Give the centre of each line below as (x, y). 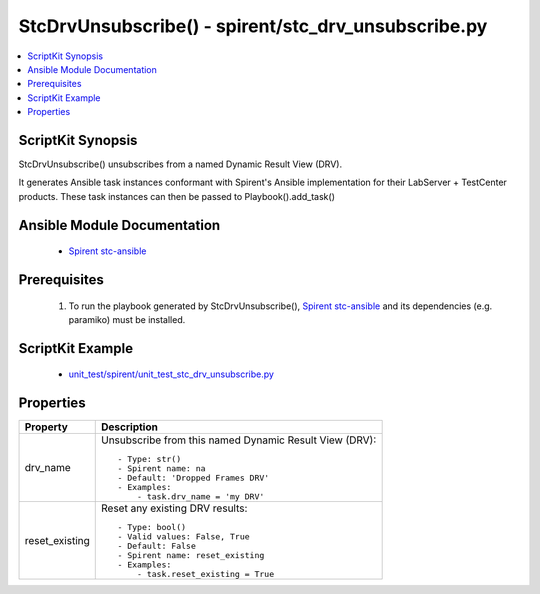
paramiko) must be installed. (127, 319)
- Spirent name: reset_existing (191, 555)
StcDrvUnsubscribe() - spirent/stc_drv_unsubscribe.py (253, 26)
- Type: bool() (152, 527)
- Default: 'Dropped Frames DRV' (193, 478)
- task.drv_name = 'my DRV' (200, 496)
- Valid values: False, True (183, 536)
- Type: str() (149, 459)
